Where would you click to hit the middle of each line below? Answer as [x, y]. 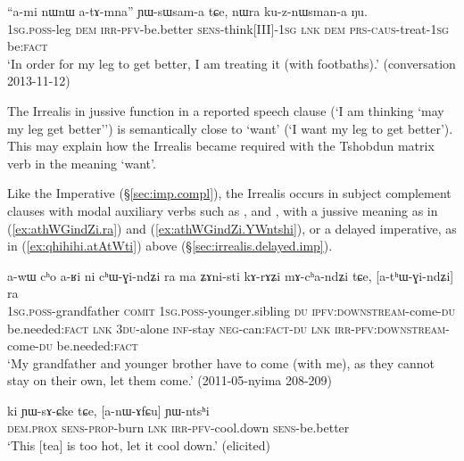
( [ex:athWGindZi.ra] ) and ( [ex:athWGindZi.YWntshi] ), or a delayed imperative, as [232, 228]
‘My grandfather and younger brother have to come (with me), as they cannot [221, 362]
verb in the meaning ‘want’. [82, 163]
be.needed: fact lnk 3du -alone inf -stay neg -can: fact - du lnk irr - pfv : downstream [227, 328]
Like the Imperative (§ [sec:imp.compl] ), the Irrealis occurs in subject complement [229, 193]
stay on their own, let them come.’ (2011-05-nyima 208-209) [170, 380]
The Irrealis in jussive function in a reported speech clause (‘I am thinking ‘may [226, 110]
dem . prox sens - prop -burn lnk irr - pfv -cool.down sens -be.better [178, 428]
